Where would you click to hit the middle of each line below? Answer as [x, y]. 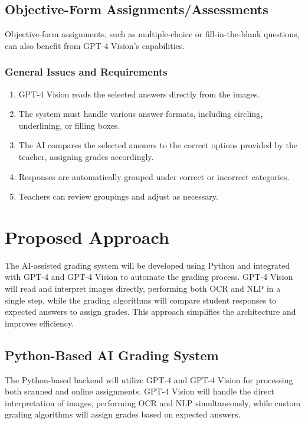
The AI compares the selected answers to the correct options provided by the [158, 145]
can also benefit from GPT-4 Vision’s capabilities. [95, 45]
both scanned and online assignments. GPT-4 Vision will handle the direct [140, 391]
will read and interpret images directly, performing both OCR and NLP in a [143, 288]
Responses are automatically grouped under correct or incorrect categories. [154, 176]
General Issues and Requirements [86, 72]
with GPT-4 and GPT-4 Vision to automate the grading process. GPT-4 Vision [149, 277]
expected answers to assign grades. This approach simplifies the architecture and [150, 312]
